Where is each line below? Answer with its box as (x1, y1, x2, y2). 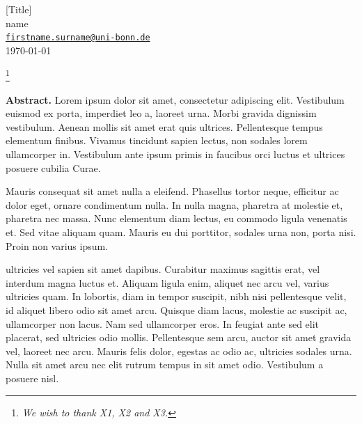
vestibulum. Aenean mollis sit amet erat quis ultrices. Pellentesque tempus (6, 119, 323, 134)
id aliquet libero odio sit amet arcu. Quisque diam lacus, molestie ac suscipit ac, (6, 303, 347, 317)
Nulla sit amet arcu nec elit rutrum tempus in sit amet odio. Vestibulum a (6, 357, 324, 372)
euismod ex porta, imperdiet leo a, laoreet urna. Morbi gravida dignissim (6, 106, 317, 120)
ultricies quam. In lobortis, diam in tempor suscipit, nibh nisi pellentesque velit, (6, 289, 347, 304)
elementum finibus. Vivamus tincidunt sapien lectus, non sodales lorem (6, 133, 308, 148)
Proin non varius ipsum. (6, 238, 109, 253)
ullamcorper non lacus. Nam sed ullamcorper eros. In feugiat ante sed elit (6, 316, 320, 331)
